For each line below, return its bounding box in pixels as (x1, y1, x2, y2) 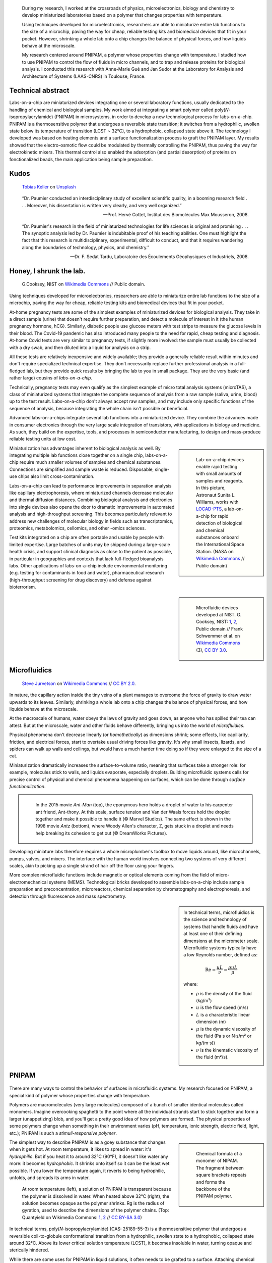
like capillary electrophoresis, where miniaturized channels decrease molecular (9, 490, 174, 496)
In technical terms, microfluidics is (183, 909, 254, 915)
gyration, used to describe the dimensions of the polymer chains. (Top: (22, 1207, 169, 1213)
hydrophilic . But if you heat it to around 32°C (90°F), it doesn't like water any (9, 1153, 168, 1159)
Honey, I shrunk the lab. (9, 267, 86, 275)
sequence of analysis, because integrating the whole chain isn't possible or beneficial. (9, 405, 189, 411)
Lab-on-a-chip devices (196, 456, 244, 462)
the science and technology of (183, 916, 247, 922)
